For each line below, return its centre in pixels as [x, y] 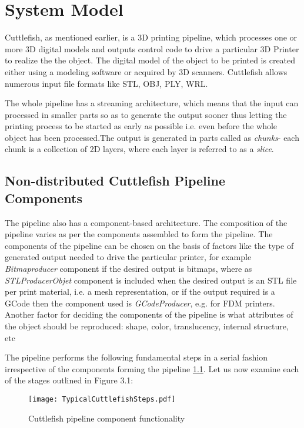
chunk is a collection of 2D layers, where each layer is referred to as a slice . [139, 149]
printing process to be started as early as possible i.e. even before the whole [141, 126]
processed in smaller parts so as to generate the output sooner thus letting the [146, 114]
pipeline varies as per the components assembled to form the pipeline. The [139, 234]
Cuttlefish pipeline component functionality [107, 418]
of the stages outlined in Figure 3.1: [69, 380]
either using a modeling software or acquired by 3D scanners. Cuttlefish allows [146, 71]
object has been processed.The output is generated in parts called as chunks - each [152, 137]
